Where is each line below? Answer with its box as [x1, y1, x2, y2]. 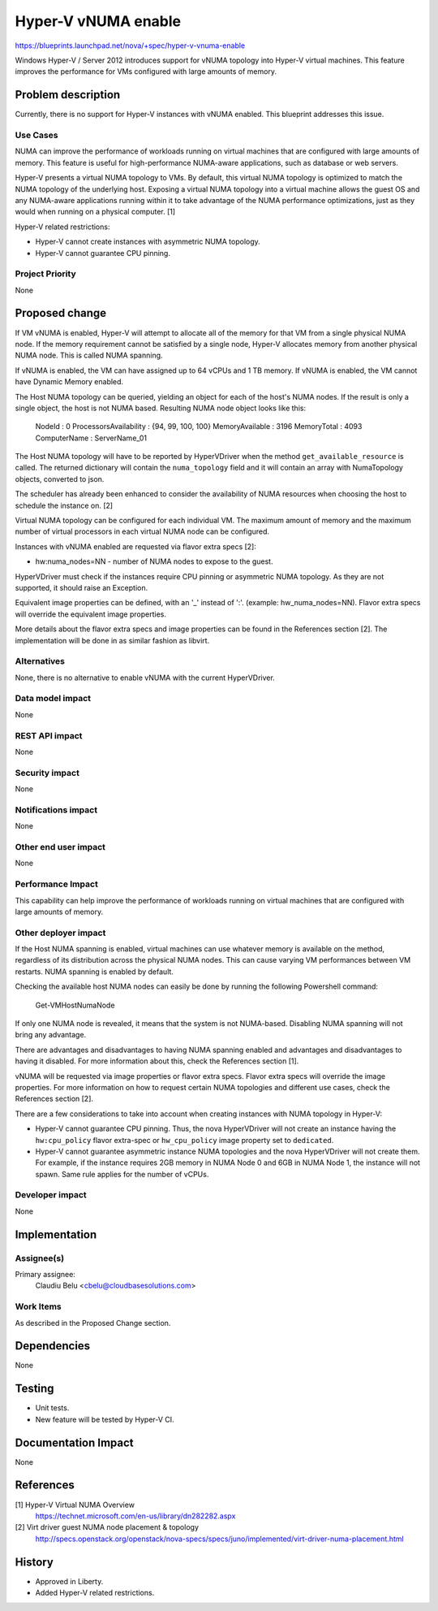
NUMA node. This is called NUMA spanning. [15, 350, 163, 361]
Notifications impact [15, 804, 97, 816]
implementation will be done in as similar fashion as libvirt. [15, 635, 210, 645]
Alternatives [15, 656, 65, 667]
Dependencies [15, 1339, 91, 1353]
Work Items [15, 1301, 62, 1312]
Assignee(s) [15, 1252, 65, 1263]
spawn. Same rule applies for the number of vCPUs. [35, 1169, 209, 1179]
